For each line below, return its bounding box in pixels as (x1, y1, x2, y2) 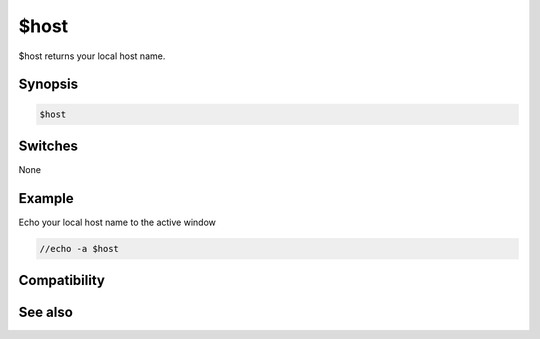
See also (18, 304, 74, 321)
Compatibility (18, 272, 105, 289)
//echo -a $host (39, 243, 120, 254)
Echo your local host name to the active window (18, 216, 217, 228)
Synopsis (18, 76, 79, 93)
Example (18, 190, 74, 207)
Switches (18, 137, 79, 154)
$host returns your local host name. (18, 50, 166, 62)
